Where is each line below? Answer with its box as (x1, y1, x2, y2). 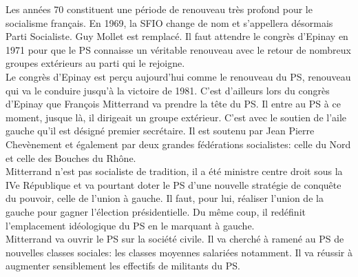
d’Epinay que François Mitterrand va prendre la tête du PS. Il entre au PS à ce (6, 96, 341, 111)
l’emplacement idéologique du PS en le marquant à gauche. (6, 218, 255, 232)
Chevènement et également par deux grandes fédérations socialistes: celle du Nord (6, 136, 351, 151)
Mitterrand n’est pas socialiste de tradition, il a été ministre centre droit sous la (6, 164, 343, 178)
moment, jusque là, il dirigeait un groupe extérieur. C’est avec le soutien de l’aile (6, 110, 347, 124)
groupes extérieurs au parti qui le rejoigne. (6, 56, 185, 70)
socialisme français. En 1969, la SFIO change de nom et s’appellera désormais (6, 15, 333, 30)
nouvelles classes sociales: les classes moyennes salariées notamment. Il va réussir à (6, 245, 352, 259)
